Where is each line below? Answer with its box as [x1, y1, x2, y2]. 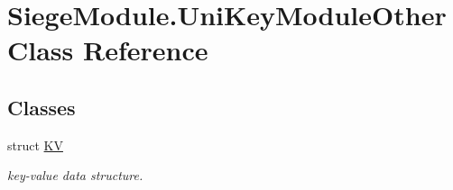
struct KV [7, 135, 63, 154]
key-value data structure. [7, 166, 143, 185]
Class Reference [7, 32, 208, 68]
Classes [7, 93, 76, 121]
